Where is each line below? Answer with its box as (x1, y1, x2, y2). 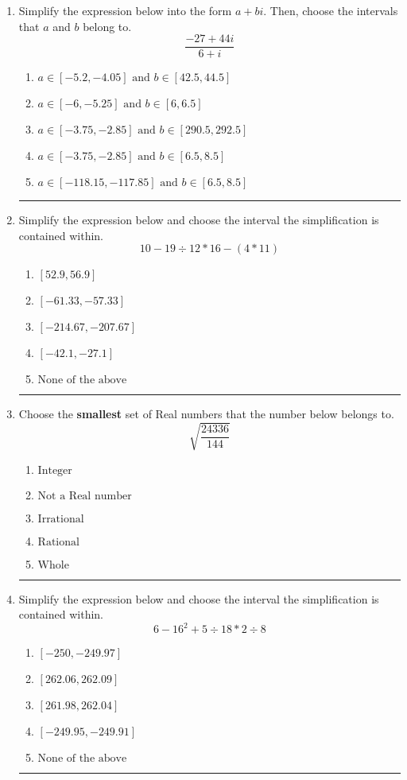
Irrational (37, 513, 84, 525)
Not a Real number (37, 490, 132, 502)
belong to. (83, 17, 132, 34)
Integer (37, 464, 72, 476)
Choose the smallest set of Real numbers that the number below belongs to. (18, 406, 394, 422)
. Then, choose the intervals (263, 2, 398, 18)
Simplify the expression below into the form (18, 2, 232, 18)
